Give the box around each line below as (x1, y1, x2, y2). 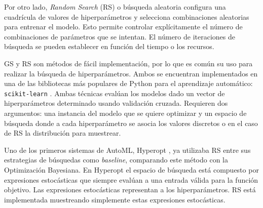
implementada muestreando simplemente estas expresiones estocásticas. (4, 194, 226, 204)
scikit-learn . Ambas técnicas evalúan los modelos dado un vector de (4, 88, 225, 98)
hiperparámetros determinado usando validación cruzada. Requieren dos (4, 98, 228, 108)
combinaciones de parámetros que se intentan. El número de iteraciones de (4, 31, 236, 41)
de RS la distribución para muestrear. (4, 128, 121, 138)
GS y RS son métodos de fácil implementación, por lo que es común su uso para (4, 58, 253, 68)
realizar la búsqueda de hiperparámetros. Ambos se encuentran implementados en (4, 68, 258, 78)
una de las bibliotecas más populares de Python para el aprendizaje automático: (4, 78, 253, 89)
